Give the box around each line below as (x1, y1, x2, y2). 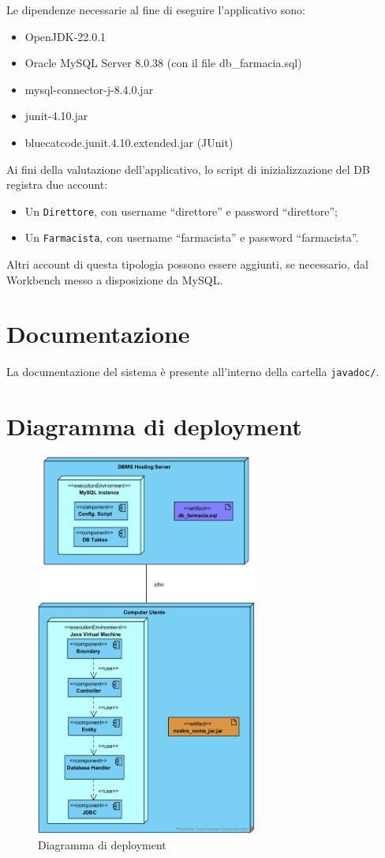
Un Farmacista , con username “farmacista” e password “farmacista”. (24, 229, 359, 246)
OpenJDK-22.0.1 (24, 28, 107, 44)
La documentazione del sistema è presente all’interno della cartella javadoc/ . (6, 363, 379, 380)
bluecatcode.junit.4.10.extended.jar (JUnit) (24, 134, 234, 150)
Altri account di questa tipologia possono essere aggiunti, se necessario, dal (6, 256, 368, 273)
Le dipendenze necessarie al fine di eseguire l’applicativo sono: (6, 2, 305, 17)
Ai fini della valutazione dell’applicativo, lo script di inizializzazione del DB (6, 160, 370, 177)
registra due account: (6, 176, 108, 193)
